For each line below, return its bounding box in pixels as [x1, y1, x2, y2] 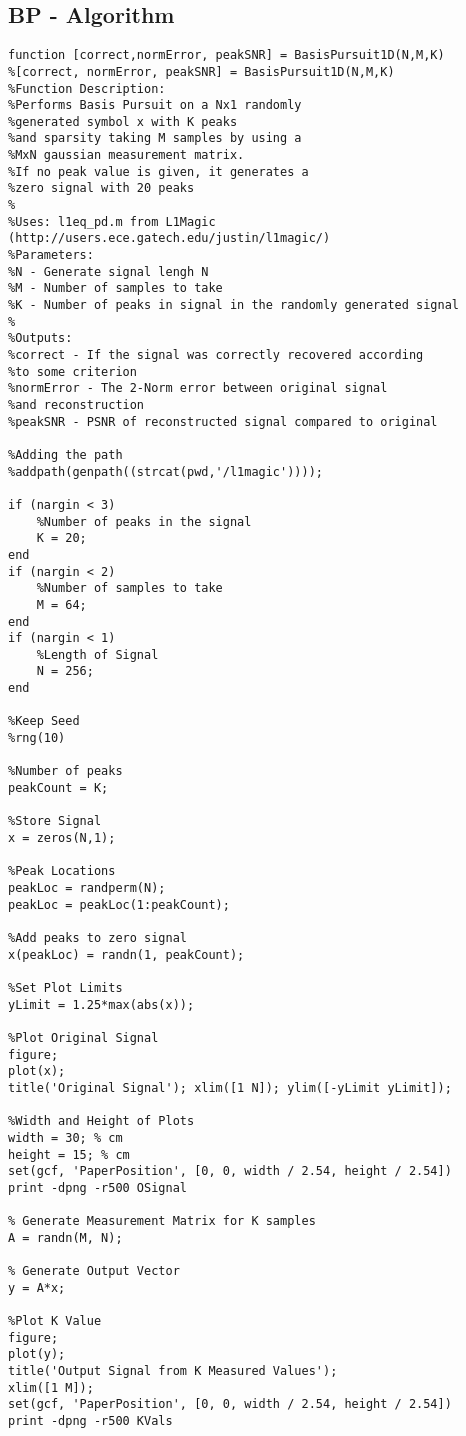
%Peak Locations [8, 864, 116, 879]
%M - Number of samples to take [8, 281, 223, 296]
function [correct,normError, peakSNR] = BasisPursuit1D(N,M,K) [8, 48, 445, 63]
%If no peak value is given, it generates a [8, 164, 309, 179]
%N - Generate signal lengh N [8, 264, 209, 279]
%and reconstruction [8, 397, 145, 412]
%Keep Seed [8, 714, 80, 729]
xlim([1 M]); [8, 1380, 94, 1395]
